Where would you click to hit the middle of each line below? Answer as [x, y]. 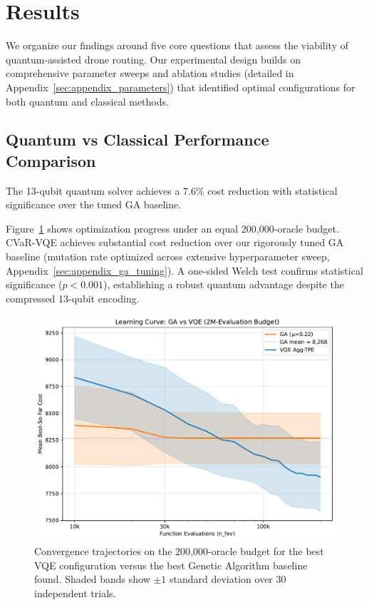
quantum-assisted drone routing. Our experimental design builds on [153, 59]
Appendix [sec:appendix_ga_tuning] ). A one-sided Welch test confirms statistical [184, 270]
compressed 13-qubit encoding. [73, 298]
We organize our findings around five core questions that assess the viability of [177, 45]
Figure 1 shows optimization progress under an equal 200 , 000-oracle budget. [172, 228]
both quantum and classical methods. [87, 101]
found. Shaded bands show [92, 579]
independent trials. [75, 593]
